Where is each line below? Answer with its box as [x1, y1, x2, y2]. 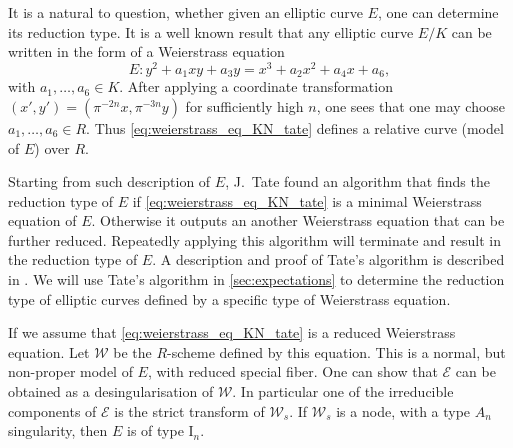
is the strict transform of [114, 400, 265, 421]
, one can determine [377, 2, 499, 22]
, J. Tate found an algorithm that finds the [225, 171, 490, 192]
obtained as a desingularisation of [8, 381, 214, 402]
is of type [126, 420, 184, 441]
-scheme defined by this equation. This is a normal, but [167, 341, 506, 362]
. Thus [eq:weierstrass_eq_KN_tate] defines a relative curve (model [86, 117, 504, 138]
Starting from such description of [8, 171, 211, 192]
